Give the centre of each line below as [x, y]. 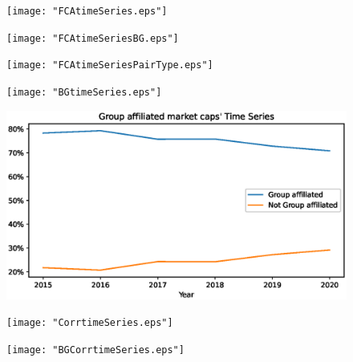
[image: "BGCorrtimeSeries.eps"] [95, 350]
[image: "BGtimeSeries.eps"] [84, 92]
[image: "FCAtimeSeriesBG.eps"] [93, 38]
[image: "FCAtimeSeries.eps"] [87, 11]
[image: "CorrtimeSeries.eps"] [90, 323]
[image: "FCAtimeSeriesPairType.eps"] [110, 65]
